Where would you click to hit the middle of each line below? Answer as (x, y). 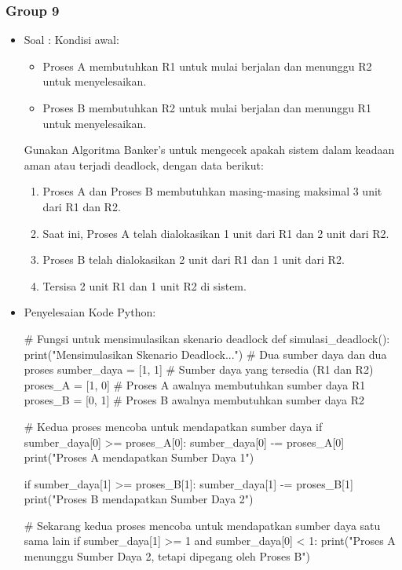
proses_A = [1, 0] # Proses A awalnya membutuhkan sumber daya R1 (195, 384)
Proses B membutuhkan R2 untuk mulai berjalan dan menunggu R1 (207, 108)
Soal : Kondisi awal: (71, 40)
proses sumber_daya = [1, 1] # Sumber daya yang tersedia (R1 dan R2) (199, 369)
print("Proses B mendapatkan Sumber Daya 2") (139, 499)
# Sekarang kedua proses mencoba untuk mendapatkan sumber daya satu (202, 525)
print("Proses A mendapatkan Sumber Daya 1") (139, 457)
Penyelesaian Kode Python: (90, 312)
